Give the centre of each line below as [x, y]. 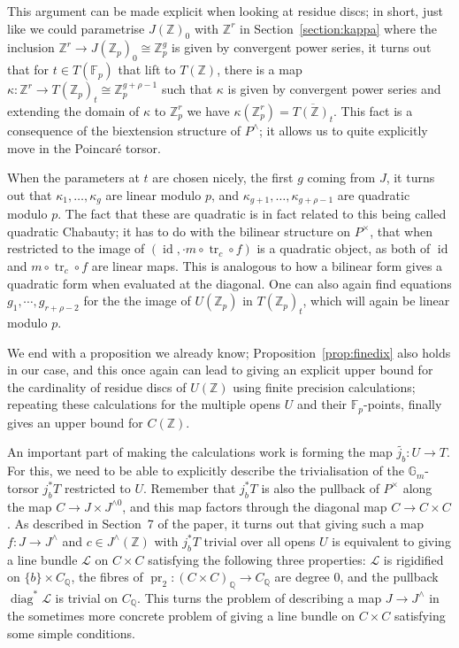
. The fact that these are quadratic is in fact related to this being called [252, 214]
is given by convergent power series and [334, 89]
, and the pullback [389, 577]
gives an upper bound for [75, 422]
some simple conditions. [71, 633]
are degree [302, 577]
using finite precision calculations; [324, 386]
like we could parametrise [76, 28]
